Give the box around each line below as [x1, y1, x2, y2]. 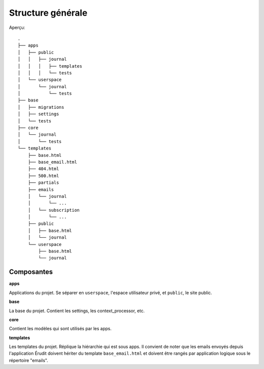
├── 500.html [27, 173, 59, 178]
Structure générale [9, 7, 88, 18]
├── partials [27, 180, 59, 186]
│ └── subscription [27, 207, 80, 213]
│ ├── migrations [18, 104, 65, 110]
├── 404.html [27, 166, 59, 172]
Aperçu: [9, 25, 25, 30]
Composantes [9, 268, 53, 276]
